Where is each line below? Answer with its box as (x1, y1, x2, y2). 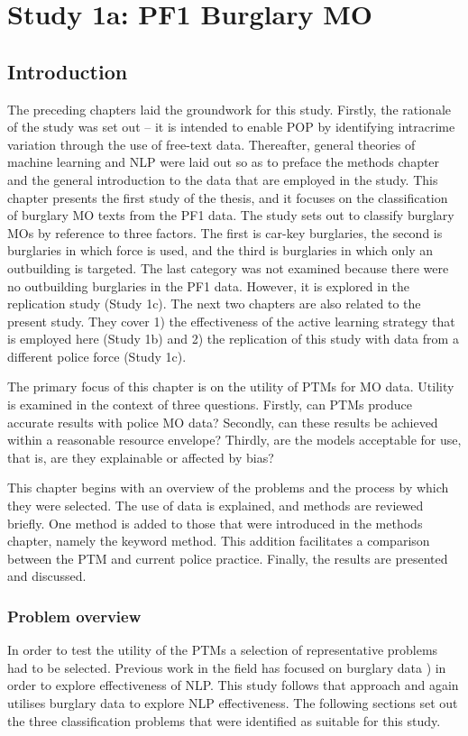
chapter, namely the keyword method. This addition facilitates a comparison (7, 531, 430, 550)
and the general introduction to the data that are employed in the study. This (7, 170, 438, 189)
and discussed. (7, 566, 87, 585)
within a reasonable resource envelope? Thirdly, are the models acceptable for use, (7, 430, 462, 449)
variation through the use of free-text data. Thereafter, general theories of (7, 134, 416, 153)
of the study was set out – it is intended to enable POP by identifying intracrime (7, 117, 455, 136)
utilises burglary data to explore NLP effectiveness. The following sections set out (7, 694, 458, 713)
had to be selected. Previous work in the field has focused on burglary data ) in (7, 658, 446, 676)
